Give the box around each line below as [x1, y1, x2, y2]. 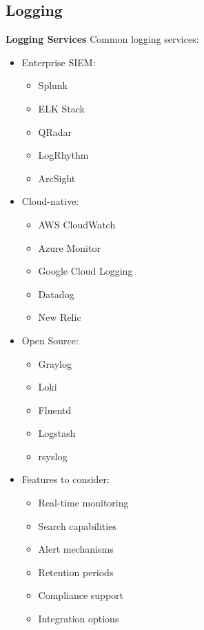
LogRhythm [38, 148, 89, 162]
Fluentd [38, 402, 72, 417]
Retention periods [38, 564, 114, 579]
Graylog [38, 356, 72, 371]
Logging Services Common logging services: [6, 32, 199, 46]
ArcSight [38, 170, 76, 185]
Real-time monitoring [38, 495, 129, 510]
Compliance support [38, 588, 124, 602]
